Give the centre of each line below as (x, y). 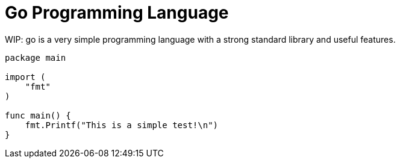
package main (36, 57)
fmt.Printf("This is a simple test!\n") (122, 125)
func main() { (38, 115)
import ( (25, 77)
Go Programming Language (117, 13)
